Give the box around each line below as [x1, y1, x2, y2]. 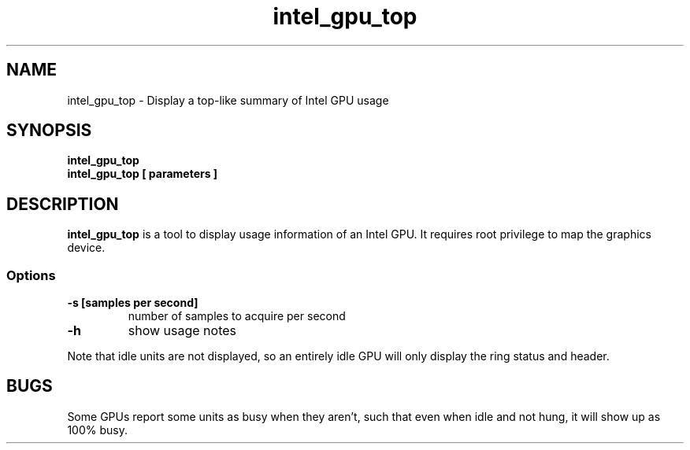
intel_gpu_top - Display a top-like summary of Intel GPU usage [67, 93, 389, 107]
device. [67, 241, 106, 255]
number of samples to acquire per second [128, 309, 346, 323]
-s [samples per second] [67, 296, 198, 310]
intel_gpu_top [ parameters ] [67, 167, 218, 181]
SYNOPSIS [6, 120, 92, 141]
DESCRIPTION [6, 194, 119, 214]
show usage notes [128, 323, 237, 339]
